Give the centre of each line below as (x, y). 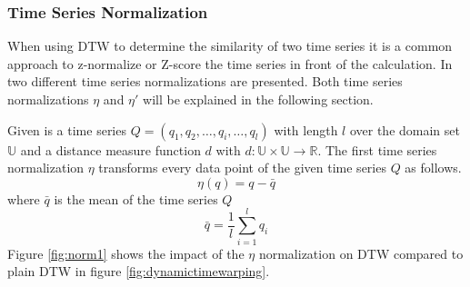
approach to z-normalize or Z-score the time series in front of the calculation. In (230, 63)
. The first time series (377, 149)
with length (306, 129)
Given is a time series (67, 129)
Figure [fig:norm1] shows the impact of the (126, 253)
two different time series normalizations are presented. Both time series (205, 81)
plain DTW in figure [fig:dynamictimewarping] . (139, 271)
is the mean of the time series (136, 198)
